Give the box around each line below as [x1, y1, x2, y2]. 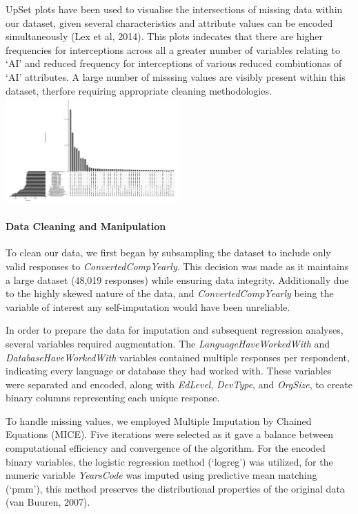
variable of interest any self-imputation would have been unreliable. [6, 299, 290, 314]
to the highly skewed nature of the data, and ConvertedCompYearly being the [6, 286, 334, 301]
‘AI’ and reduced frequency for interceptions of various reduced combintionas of [6, 56, 342, 70]
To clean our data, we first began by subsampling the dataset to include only [6, 245, 331, 260]
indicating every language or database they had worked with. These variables [6, 363, 332, 378]
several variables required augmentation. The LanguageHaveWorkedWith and [6, 336, 330, 350]
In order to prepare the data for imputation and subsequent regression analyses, [6, 323, 344, 337]
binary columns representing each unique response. [6, 390, 220, 405]
